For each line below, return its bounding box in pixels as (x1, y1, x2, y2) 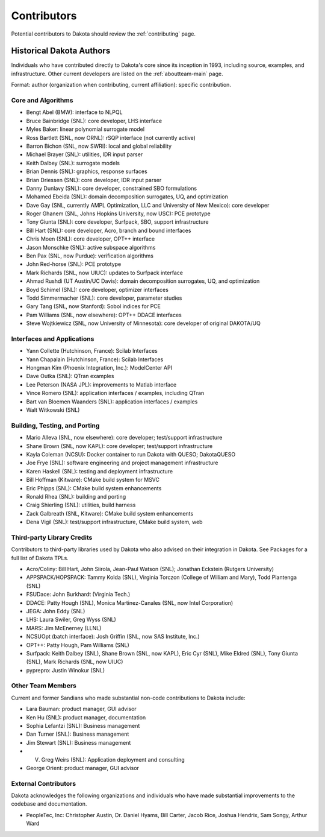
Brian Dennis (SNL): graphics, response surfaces (26, 168, 147, 175)
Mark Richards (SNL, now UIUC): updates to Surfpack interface (26, 269, 184, 276)
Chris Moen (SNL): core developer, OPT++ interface (26, 235, 155, 242)
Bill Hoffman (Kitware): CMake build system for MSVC (26, 476, 159, 484)
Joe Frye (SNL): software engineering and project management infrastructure (26, 459, 218, 467)
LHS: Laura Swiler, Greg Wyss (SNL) (26, 616, 117, 624)
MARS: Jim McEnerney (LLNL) (26, 624, 102, 631)
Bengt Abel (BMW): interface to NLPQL (26, 109, 123, 116)
